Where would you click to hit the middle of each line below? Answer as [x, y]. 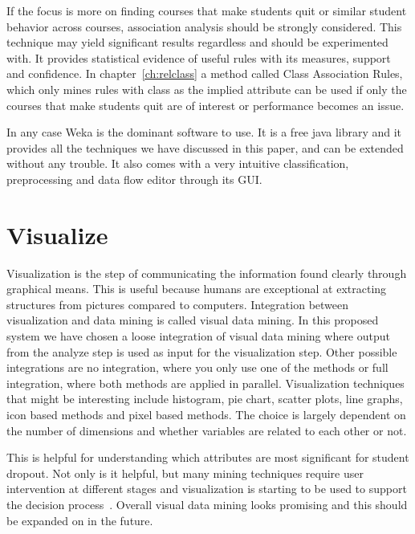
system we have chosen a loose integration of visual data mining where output [198, 336]
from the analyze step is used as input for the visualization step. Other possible [202, 351]
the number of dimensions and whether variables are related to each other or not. [207, 430]
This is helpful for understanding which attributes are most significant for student [208, 457]
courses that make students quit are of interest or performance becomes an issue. [205, 105]
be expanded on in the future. [80, 520]
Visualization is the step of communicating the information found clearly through [207, 273]
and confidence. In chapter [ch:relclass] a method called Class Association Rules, [205, 73]
